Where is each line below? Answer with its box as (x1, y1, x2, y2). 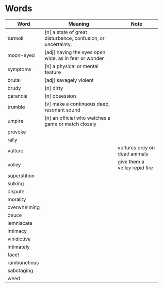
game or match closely (44, 120, 97, 127)
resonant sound (44, 107, 81, 113)
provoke (7, 128, 26, 135)
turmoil (7, 35, 24, 41)
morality (7, 196, 26, 202)
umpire (7, 117, 24, 124)
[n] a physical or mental (44, 63, 98, 70)
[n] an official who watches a (44, 114, 111, 121)
